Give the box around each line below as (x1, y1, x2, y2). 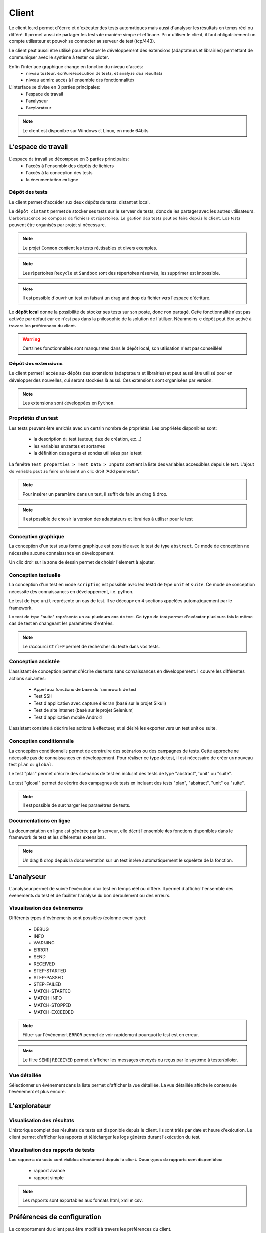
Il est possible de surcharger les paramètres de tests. (22, 802, 131, 808)
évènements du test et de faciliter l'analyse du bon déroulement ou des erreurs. (9, 893, 171, 899)
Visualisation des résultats (9, 1117, 75, 1124)
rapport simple (33, 1174, 64, 1181)
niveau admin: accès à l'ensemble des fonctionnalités (26, 77, 134, 83)
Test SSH (33, 693, 53, 699)
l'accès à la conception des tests (26, 170, 93, 176)
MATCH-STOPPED (33, 1002, 71, 1008)
